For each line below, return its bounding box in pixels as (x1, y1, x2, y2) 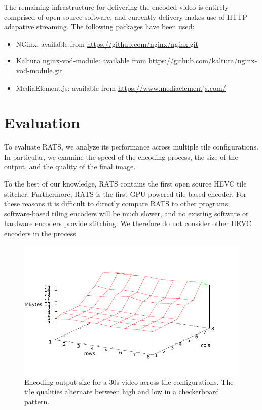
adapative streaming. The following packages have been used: (4, 21, 195, 32)
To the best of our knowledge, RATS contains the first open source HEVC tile (4, 178, 247, 189)
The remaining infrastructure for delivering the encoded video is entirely (4, 2, 229, 12)
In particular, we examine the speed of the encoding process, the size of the (4, 151, 238, 162)
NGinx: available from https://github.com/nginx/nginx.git (16, 38, 199, 49)
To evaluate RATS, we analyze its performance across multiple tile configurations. (4, 141, 258, 152)
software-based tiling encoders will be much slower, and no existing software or (4, 208, 249, 218)
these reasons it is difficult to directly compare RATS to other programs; (4, 198, 230, 209)
